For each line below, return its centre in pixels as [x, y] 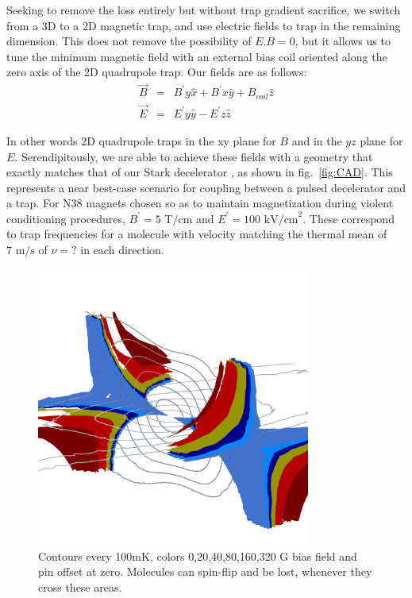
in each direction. [122, 250]
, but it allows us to [343, 41]
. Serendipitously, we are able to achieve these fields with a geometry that [194, 156]
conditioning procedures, [66, 218]
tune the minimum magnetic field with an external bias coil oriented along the [197, 56]
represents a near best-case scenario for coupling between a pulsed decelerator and [206, 187]
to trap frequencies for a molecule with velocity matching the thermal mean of [197, 234]
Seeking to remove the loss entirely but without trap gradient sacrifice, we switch [204, 10]
